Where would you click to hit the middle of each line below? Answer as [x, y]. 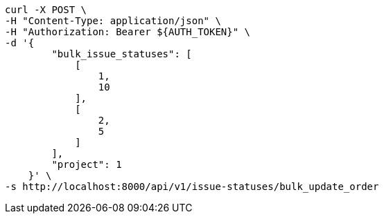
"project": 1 [87, 164]
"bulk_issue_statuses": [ [122, 54]
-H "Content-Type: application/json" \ [113, 21]
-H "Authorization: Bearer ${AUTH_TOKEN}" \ [128, 32]
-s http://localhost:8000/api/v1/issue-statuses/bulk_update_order [192, 187]
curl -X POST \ [46, 10]
